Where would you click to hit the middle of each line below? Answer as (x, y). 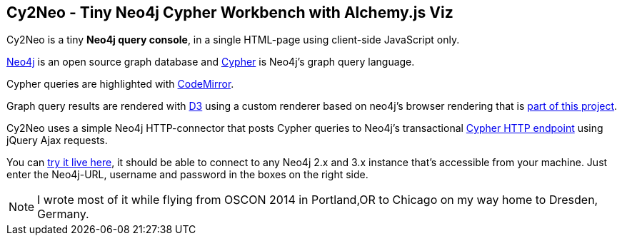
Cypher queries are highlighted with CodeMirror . (120, 84)
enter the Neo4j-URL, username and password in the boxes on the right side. (187, 175)
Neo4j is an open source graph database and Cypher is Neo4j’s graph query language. (211, 62)
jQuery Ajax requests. (57, 140)
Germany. (63, 214)
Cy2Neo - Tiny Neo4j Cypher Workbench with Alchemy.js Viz (230, 12)
